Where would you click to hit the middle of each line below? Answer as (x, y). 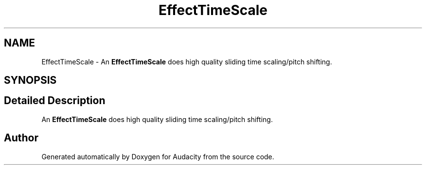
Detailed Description (55, 101)
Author (21, 138)
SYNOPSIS (30, 80)
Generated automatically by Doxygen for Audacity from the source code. (158, 156)
